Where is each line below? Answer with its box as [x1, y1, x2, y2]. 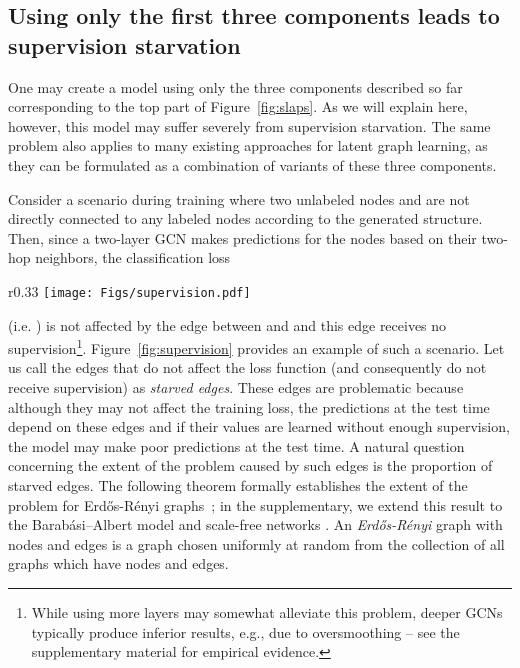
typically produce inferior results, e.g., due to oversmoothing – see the [31, 621, 460, 642]
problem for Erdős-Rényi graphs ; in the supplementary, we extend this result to [8, 494, 503, 515]
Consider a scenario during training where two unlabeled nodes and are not [8, 188, 470, 209]
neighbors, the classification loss [35, 247, 231, 268]
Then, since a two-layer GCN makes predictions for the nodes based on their [8, 227, 477, 248]
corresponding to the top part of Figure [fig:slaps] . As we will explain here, [8, 96, 468, 117]
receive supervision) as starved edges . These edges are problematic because [8, 377, 464, 398]
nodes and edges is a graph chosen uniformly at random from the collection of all [8, 533, 505, 554]
